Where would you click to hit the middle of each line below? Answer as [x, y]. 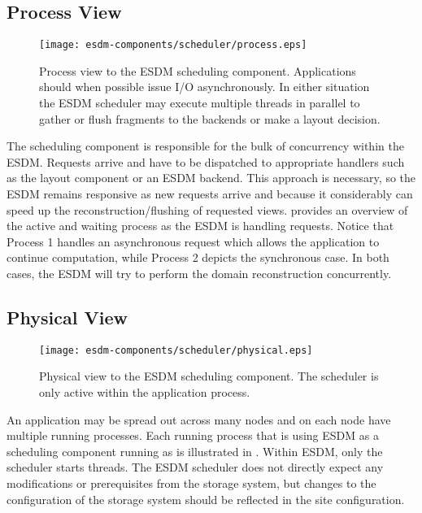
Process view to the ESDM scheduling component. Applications [198, 70]
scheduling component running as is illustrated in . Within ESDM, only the [195, 451]
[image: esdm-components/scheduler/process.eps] [173, 45]
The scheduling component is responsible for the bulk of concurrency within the [205, 146]
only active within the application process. [145, 392]
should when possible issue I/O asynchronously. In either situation [204, 87]
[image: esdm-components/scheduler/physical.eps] [176, 350]
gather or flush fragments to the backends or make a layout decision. [210, 118]
